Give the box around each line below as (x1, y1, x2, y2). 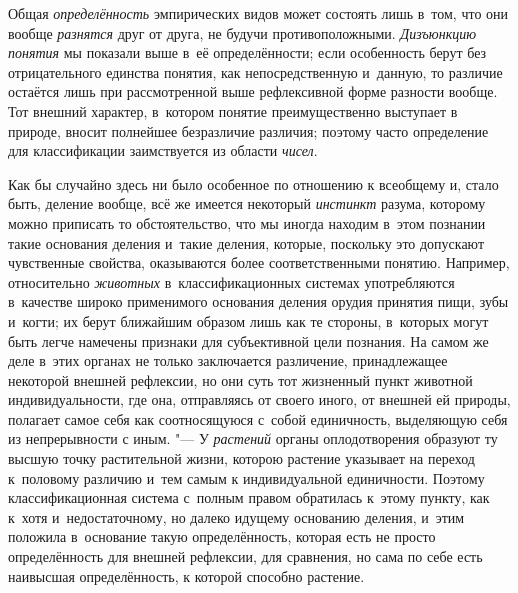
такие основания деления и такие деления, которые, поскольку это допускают (8, 232, 484, 253)
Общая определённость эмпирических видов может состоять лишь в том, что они (8, 3, 509, 23)
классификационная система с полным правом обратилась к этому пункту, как (8, 487, 490, 508)
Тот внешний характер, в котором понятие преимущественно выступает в (8, 100, 458, 121)
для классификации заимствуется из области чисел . (8, 140, 318, 161)
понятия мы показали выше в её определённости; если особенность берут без (8, 42, 487, 63)
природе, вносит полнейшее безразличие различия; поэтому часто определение (8, 120, 489, 141)
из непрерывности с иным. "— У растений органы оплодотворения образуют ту (8, 428, 498, 449)
